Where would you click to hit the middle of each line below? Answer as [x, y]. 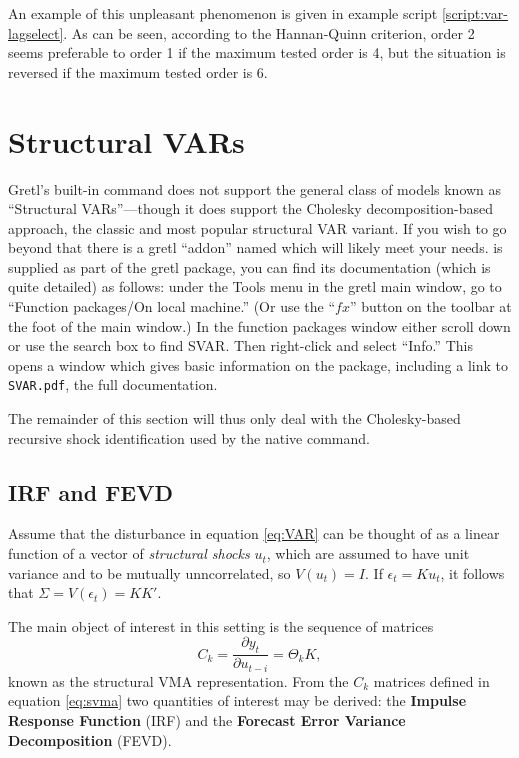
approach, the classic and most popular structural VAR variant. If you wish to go [257, 227]
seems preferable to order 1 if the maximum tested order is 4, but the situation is [257, 52]
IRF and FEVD [90, 491]
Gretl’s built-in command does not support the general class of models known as [255, 188]
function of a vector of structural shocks [129, 553]
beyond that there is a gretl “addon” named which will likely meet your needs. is [255, 247]
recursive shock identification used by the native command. [189, 437]
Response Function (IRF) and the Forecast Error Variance [207, 719]
